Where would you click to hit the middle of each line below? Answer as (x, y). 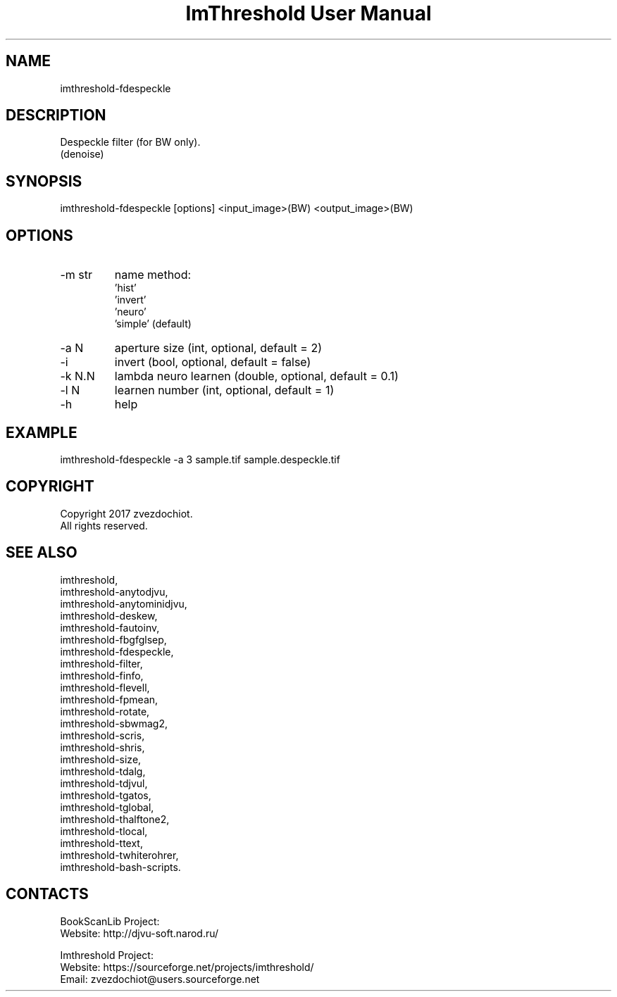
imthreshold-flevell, (105, 687)
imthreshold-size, (101, 759)
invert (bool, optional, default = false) (213, 362)
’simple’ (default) (153, 324)
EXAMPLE (42, 432)
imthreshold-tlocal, (104, 831)
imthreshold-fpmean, (109, 699)
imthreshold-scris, (102, 735)
